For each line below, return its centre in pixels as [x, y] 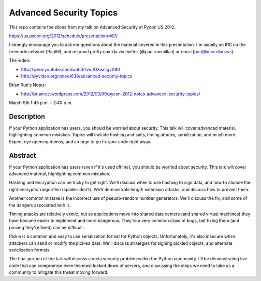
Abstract [22, 155]
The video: [20, 60]
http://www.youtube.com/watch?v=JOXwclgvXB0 [71, 69]
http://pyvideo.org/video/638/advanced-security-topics [77, 76]
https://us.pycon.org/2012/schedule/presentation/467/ [63, 36]
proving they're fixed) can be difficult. [46, 227]
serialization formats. [30, 250]
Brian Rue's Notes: [27, 85]
